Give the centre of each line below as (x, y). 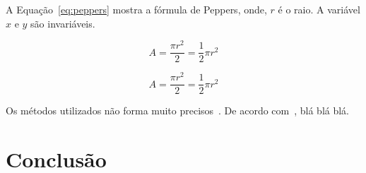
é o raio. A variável (319, 9)
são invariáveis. (63, 23)
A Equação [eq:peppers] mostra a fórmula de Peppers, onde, (136, 9)
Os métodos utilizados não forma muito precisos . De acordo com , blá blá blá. (178, 111)
